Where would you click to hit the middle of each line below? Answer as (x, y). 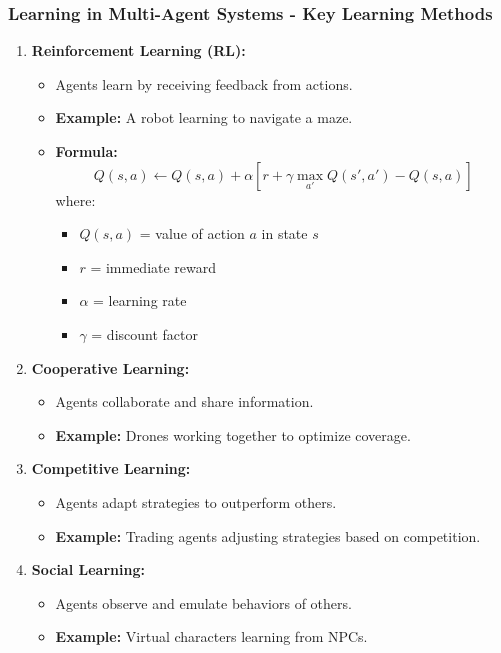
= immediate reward (153, 266)
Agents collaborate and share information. (184, 401)
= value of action (192, 233)
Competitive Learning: (111, 468)
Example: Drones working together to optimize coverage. (233, 434)
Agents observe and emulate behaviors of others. (203, 602)
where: (75, 199)
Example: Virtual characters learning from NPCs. (211, 636)
